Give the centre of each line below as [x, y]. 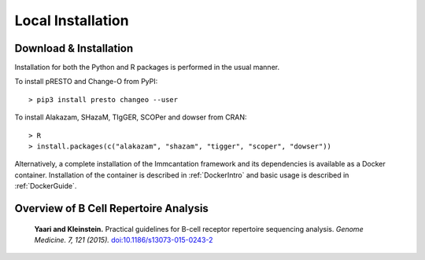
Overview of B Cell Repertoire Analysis [111, 209]
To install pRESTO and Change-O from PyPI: [86, 82]
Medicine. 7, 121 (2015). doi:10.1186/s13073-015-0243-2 [124, 240]
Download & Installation [74, 48]
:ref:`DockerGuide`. [46, 186]
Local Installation [72, 20]
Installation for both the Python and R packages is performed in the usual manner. [147, 68]
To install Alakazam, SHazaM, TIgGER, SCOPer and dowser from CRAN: [131, 117]
